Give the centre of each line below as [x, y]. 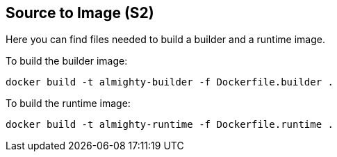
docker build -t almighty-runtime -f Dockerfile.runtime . [170, 125]
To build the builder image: [67, 61]
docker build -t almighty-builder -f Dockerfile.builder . [170, 82]
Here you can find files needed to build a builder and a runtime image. [165, 40]
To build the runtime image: [68, 104]
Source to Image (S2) [80, 13]
